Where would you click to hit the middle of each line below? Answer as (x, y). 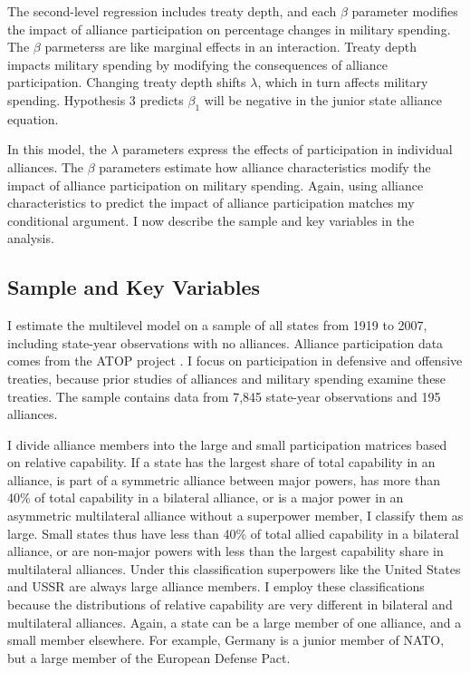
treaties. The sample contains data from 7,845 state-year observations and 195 (224, 396)
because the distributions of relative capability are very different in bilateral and (230, 605)
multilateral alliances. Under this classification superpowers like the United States (234, 568)
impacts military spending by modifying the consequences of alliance (197, 64)
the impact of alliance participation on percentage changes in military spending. (229, 29)
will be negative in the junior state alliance (323, 99)
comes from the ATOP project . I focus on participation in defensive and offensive (235, 361)
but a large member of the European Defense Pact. (149, 657)
